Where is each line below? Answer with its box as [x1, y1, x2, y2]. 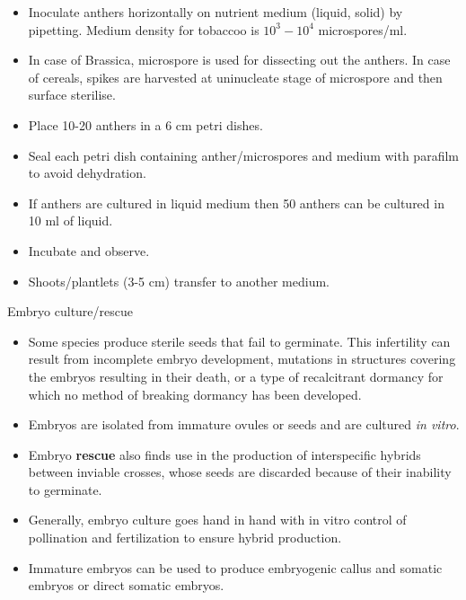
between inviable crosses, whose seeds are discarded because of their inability [28, 463, 452, 481]
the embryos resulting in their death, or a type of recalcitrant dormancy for [28, 366, 444, 385]
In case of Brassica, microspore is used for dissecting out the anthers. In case [28, 50, 451, 69]
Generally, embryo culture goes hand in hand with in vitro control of [28, 510, 407, 529]
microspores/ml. [318, 20, 408, 39]
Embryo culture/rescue [7, 302, 133, 321]
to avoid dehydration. [28, 163, 146, 182]
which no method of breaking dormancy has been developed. [28, 384, 362, 403]
